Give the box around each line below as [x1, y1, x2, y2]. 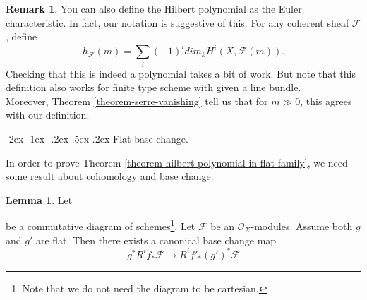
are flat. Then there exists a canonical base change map [35, 232, 277, 247]
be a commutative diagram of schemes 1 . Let [6, 217, 195, 234]
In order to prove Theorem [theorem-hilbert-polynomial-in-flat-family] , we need [6, 155, 348, 169]
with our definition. [6, 107, 90, 122]
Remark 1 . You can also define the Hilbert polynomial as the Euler [6, 1, 302, 16]
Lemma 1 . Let [6, 192, 73, 207]
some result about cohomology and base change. [6, 169, 214, 184]
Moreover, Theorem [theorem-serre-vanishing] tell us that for [6, 93, 268, 108]
